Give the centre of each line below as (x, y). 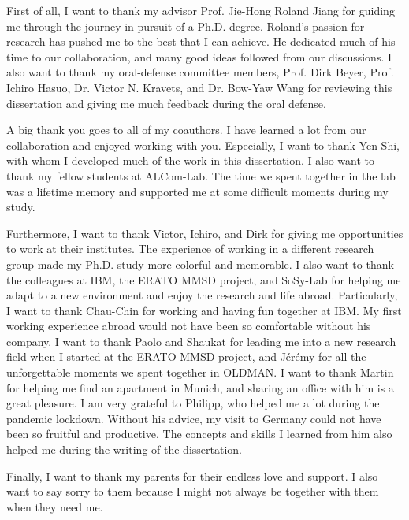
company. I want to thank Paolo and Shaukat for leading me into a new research (201, 341)
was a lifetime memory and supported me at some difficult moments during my (197, 191)
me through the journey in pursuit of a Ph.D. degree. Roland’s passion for (186, 26)
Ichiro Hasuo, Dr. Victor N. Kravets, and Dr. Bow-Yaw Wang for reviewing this (199, 87)
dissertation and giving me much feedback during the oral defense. (166, 103)
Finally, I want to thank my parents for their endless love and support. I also (192, 475)
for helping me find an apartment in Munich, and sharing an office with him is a (200, 387)
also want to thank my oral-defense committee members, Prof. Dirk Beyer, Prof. (200, 72)
